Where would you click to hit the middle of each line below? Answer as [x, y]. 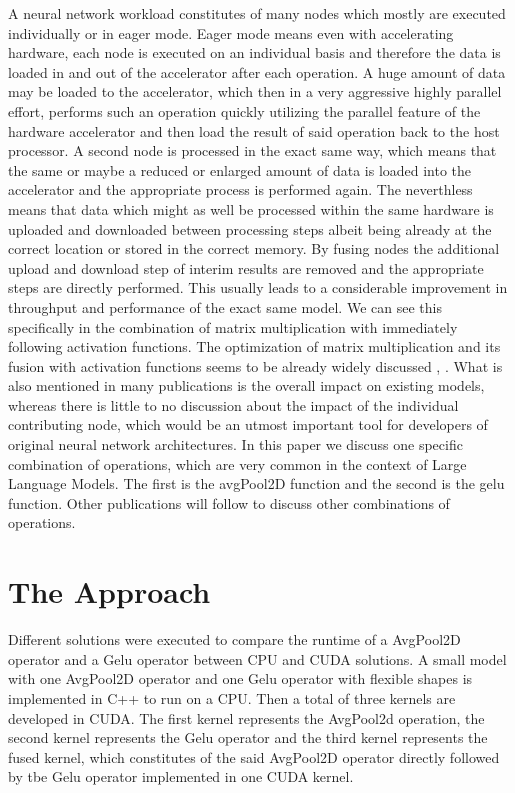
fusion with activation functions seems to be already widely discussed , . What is [255, 365]
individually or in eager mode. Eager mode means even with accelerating [231, 32]
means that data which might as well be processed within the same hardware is [251, 208]
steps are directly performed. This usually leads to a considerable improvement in [258, 287]
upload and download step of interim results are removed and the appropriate [246, 267]
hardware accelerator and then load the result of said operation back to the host [254, 130]
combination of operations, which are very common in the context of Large [237, 463]
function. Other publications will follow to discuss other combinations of [229, 502]
